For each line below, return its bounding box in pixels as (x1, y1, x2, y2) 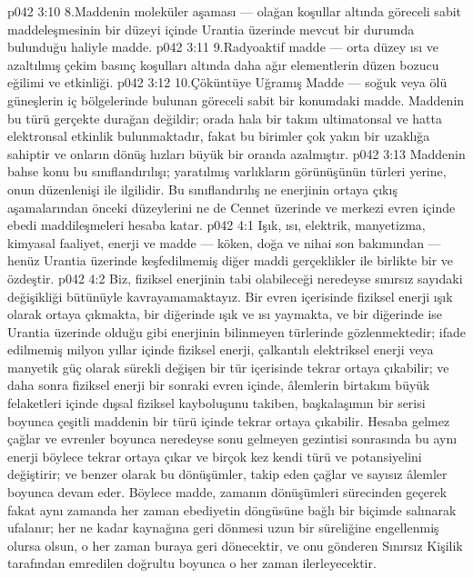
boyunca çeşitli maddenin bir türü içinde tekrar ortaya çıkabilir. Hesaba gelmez (7, 411, 450, 430)
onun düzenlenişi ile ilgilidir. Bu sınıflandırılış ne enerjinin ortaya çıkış (7, 179, 398, 198)
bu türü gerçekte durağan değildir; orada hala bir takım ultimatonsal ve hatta (7, 108, 442, 127)
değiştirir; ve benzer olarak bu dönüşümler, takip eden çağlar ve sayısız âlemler (7, 464, 448, 483)
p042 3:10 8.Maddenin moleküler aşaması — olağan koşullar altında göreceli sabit (7, 2, 461, 20)
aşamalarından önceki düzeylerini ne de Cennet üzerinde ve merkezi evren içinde (7, 197, 456, 216)
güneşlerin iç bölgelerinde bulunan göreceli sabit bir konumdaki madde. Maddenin (7, 90, 465, 109)
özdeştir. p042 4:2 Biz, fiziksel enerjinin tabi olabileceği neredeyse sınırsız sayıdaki (7, 268, 463, 287)
